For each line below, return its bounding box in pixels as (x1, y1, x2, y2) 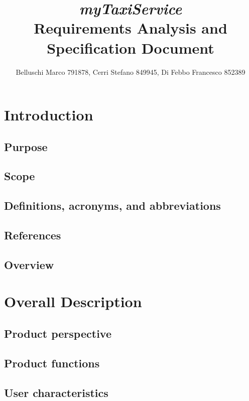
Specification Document (47, 37, 214, 58)
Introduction (4, 104, 93, 125)
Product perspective (4, 325, 111, 341)
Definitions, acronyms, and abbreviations (4, 198, 221, 213)
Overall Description (4, 291, 142, 312)
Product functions (4, 355, 100, 370)
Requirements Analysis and (34, 18, 227, 38)
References (4, 227, 61, 243)
